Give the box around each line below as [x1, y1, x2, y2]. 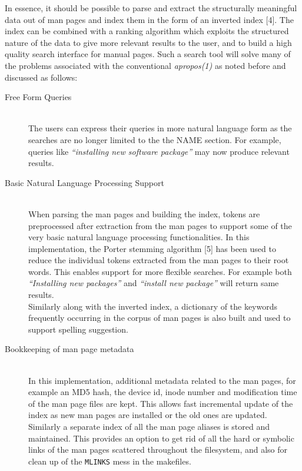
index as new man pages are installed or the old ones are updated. [28, 409, 267, 421]
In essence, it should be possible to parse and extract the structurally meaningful [5, 2, 297, 14]
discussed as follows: [5, 71, 78, 83]
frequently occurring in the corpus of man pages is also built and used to [28, 311, 291, 324]
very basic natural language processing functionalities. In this [28, 231, 250, 243]
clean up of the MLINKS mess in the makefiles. [28, 455, 191, 467]
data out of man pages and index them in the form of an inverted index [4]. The [5, 13, 294, 25]
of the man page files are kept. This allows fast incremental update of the [28, 397, 293, 409]
